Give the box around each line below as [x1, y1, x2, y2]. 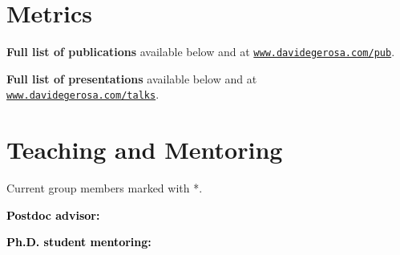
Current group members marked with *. [6, 180, 203, 196]
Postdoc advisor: [6, 206, 100, 223]
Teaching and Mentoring [6, 133, 283, 166]
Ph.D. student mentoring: [6, 233, 152, 250]
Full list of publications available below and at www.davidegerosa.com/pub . [6, 43, 395, 60]
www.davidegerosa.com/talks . [6, 86, 160, 103]
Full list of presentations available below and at [6, 70, 257, 87]
